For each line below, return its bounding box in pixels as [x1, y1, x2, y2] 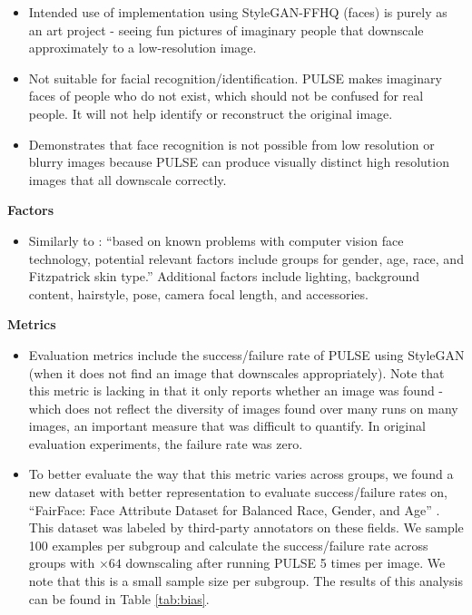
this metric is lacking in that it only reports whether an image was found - [28, 381, 444, 400]
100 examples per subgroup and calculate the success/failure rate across [28, 535, 428, 554]
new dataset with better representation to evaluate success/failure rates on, [28, 483, 447, 502]
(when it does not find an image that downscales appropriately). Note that [28, 363, 445, 382]
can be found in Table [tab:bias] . [28, 589, 210, 608]
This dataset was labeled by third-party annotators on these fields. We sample [28, 518, 464, 537]
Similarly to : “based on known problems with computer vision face [28, 230, 404, 249]
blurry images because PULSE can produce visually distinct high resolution [28, 152, 449, 171]
